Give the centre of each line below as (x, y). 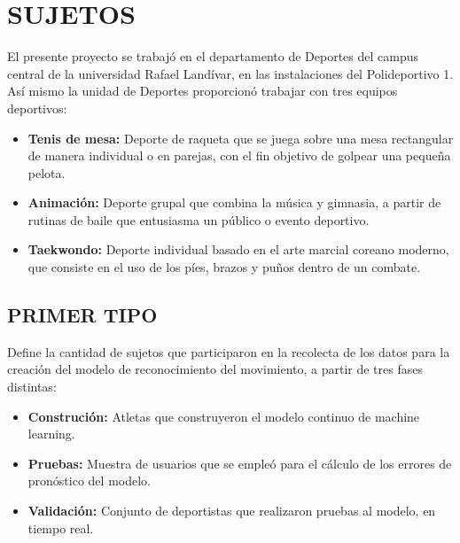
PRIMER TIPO (82, 315)
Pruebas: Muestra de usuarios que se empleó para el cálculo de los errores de (240, 463)
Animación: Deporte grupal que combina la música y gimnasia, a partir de (234, 202)
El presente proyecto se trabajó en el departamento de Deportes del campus (213, 56)
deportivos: (37, 108)
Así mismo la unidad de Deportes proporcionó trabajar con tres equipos (203, 91)
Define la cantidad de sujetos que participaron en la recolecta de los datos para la (229, 351)
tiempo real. (61, 527)
